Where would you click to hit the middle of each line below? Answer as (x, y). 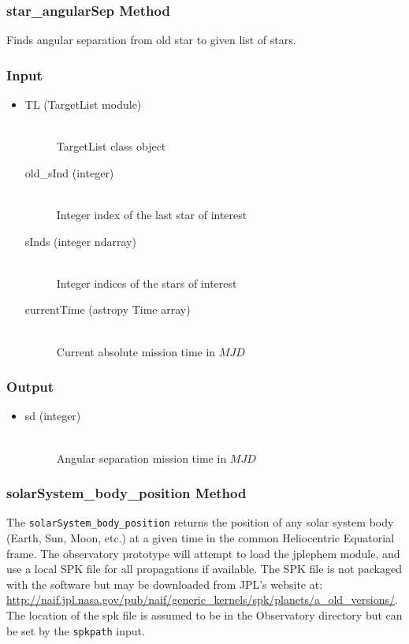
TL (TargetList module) (83, 104)
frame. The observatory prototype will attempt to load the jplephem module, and (203, 553)
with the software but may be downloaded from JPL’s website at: (165, 584)
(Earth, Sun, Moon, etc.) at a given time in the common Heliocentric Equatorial (201, 538)
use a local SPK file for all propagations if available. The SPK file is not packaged (204, 569)
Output (30, 387)
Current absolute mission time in (136, 351)
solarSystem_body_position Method (126, 493)
